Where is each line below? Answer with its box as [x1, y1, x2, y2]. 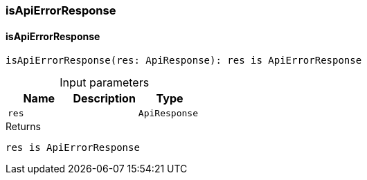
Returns [6, 120, 41, 133]
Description [73, 91, 136, 106]
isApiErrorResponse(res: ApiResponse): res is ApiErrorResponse [6, 55, 362, 66]
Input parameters [60, 75, 150, 90]
